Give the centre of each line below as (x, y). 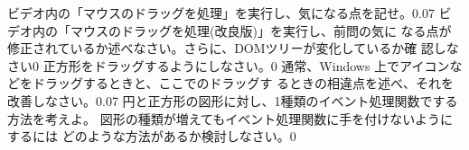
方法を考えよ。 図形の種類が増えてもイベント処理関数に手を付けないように (230, 118)
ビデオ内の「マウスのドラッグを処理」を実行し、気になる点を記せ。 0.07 (221, 13)
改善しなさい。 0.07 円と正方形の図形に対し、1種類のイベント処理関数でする (233, 100)
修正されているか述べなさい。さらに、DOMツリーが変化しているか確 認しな (233, 48)
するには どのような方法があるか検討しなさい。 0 (152, 136)
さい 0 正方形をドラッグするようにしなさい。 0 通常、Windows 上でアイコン (229, 65)
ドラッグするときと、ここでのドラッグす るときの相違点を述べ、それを (243, 83)
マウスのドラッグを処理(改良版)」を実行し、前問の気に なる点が (261, 30)
